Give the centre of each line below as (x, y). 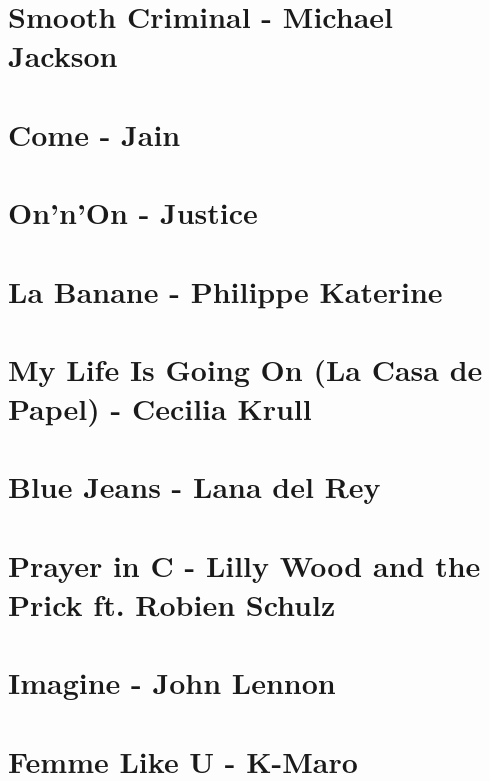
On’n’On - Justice (133, 212)
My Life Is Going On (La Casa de (245, 368)
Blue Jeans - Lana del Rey (194, 486)
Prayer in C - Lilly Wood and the (244, 564)
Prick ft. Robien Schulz (172, 604)
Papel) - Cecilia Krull (160, 408)
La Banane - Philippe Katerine (225, 290)
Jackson (63, 55)
